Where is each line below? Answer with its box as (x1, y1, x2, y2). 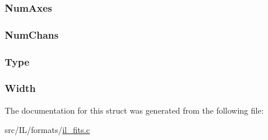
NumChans (5, 27, 59, 42)
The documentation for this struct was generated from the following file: (5, 104, 264, 116)
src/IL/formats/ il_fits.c (5, 124, 90, 136)
